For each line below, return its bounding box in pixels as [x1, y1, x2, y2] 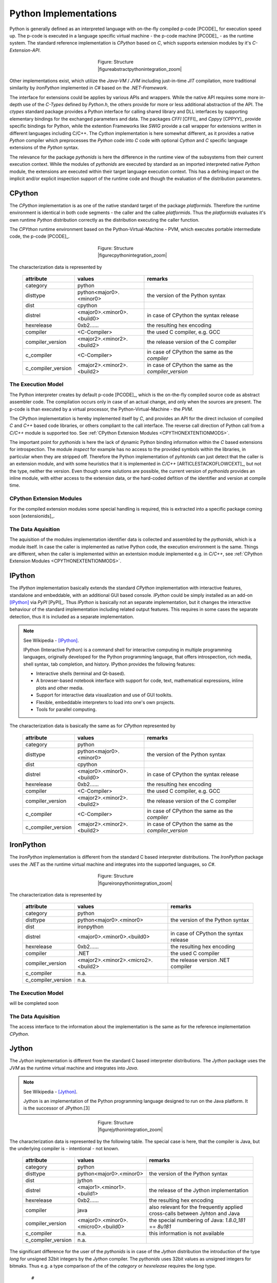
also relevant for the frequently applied [149, 1203, 243, 1211]
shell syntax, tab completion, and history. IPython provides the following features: [23, 661, 196, 667]
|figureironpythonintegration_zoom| [97, 880, 173, 886]
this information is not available [149, 1230, 225, 1237]
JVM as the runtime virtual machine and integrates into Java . [9, 1065, 138, 1071]
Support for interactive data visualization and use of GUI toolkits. [36, 692, 173, 698]
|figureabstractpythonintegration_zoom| [97, 66, 182, 72]
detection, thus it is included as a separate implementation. [9, 613, 134, 619]
